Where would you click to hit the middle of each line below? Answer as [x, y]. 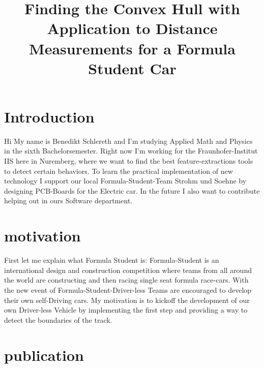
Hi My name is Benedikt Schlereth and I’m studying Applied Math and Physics [128, 141]
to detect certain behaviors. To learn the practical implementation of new [119, 171]
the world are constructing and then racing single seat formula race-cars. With [126, 280]
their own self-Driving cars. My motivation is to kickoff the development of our [127, 300]
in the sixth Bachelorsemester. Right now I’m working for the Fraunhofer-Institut [131, 151]
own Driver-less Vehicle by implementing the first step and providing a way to [126, 310]
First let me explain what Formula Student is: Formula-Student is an [112, 260]
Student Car [132, 68]
